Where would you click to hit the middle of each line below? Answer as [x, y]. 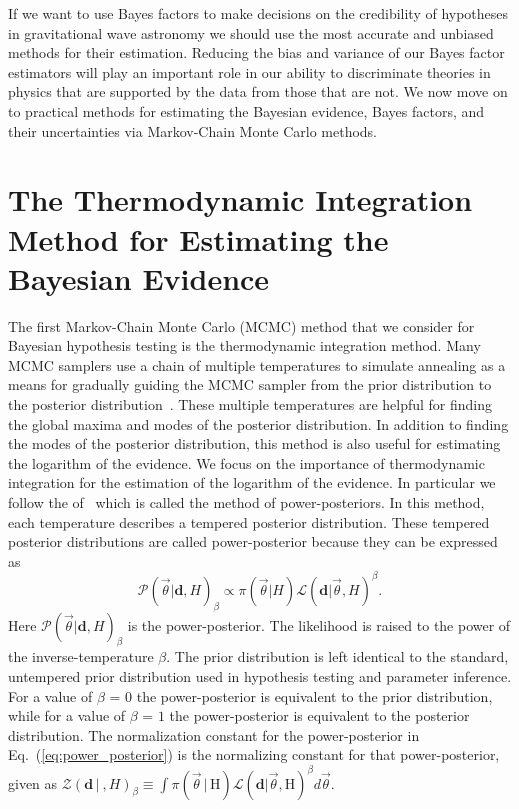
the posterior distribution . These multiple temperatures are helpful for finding [250, 404]
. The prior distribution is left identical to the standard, [337, 656]
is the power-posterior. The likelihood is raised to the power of [319, 624]
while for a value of [67, 715]
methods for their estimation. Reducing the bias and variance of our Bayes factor [256, 52]
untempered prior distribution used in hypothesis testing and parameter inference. [260, 676]
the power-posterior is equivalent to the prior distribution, [314, 695]
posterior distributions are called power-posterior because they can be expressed [253, 541]
